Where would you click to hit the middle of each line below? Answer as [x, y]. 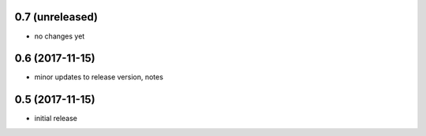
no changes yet [60, 36]
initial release [56, 119]
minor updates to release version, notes [99, 77]
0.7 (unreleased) [56, 17]
